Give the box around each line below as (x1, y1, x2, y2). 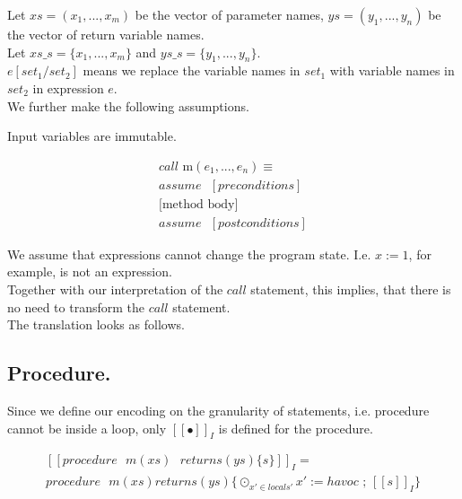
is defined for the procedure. (218, 418, 373, 437)
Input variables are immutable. (7, 127, 177, 145)
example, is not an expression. (7, 262, 172, 281)
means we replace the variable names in (83, 61, 301, 80)
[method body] (159, 197, 239, 211)
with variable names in (329, 61, 455, 80)
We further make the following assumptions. (7, 96, 249, 115)
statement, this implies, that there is (250, 280, 451, 299)
